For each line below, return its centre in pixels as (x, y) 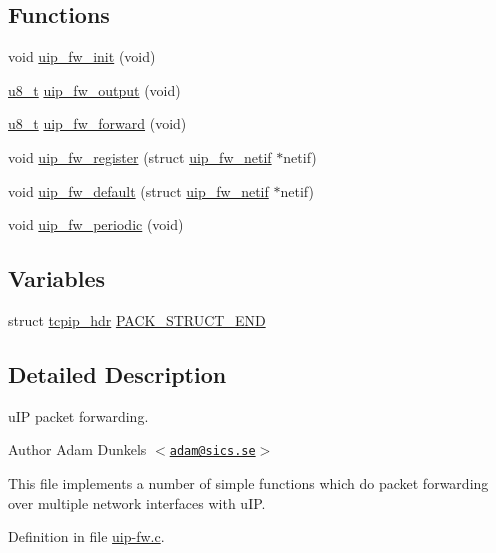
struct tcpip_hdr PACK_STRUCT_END (137, 319)
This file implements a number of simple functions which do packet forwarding (248, 483)
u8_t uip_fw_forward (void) (97, 123)
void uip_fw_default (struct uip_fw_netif (138, 190)
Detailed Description (117, 373)
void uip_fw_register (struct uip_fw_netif (140, 156)
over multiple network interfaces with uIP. (137, 502)
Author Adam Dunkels (77, 449)
